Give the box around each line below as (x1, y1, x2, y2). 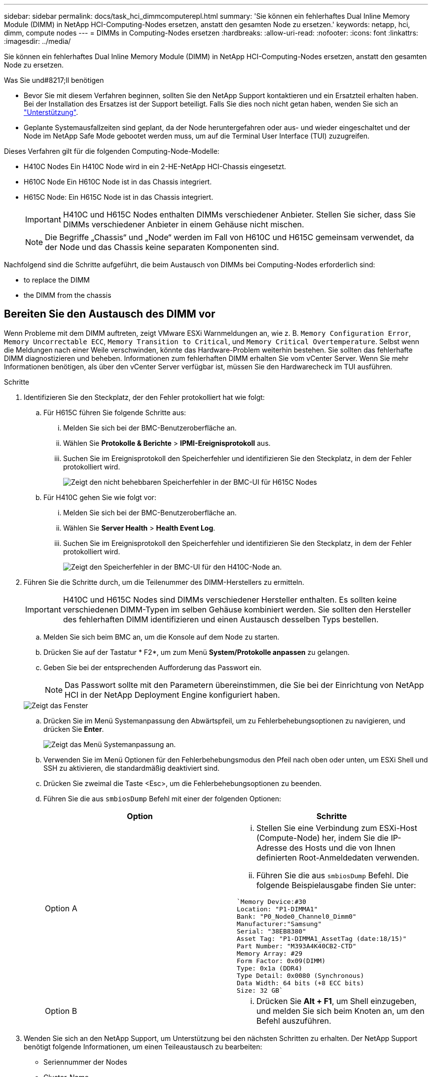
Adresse (256, 842, 288, 853)
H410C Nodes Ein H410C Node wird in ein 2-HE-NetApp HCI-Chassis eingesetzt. (24, 162, 287, 171)
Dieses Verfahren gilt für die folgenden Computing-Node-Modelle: (4, 147, 219, 155)
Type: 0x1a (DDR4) (237, 964, 303, 972)
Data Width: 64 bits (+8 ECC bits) (237, 979, 364, 987)
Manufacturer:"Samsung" (237, 920, 322, 928)
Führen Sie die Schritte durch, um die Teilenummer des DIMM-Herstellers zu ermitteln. (24, 577, 304, 586)
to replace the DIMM (24, 276, 90, 284)
